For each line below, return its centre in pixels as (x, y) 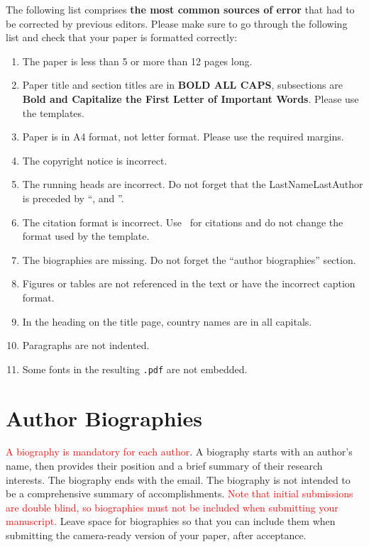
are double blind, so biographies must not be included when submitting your (172, 507)
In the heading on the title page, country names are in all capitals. (167, 321)
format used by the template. (86, 236)
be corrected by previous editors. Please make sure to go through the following (177, 23)
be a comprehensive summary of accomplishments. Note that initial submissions (180, 493)
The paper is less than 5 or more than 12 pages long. (137, 61)
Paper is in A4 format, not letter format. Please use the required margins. (183, 137)
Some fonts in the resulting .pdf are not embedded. (135, 369)
